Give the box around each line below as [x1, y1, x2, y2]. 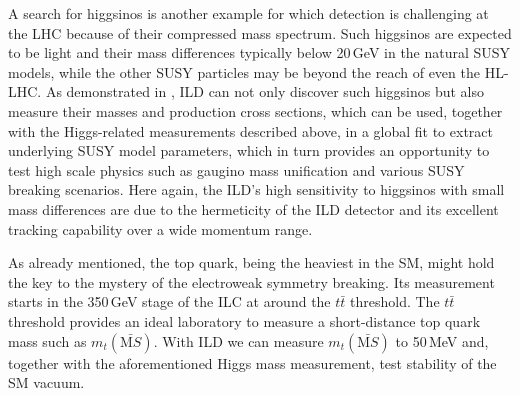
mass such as [8, 330, 87, 351]
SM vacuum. [8, 372, 85, 393]
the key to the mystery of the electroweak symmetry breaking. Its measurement [8, 271, 495, 292]
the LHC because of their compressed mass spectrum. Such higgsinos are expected [8, 22, 512, 43]
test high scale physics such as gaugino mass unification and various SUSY [8, 159, 465, 180]
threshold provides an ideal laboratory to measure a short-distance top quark [8, 310, 481, 331]
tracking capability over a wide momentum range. [8, 218, 313, 239]
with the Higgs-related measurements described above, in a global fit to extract [8, 120, 493, 141]
